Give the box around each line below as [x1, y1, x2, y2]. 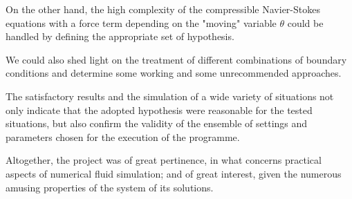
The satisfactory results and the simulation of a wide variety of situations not [6, 88, 334, 103]
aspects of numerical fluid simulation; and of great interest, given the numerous [6, 166, 342, 180]
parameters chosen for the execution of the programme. [6, 129, 240, 144]
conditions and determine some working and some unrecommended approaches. [6, 66, 342, 80]
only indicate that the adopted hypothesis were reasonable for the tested [6, 102, 313, 117]
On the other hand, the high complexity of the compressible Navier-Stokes [6, 2, 320, 16]
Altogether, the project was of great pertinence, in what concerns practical [6, 153, 322, 167]
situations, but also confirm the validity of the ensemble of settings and [6, 116, 308, 131]
